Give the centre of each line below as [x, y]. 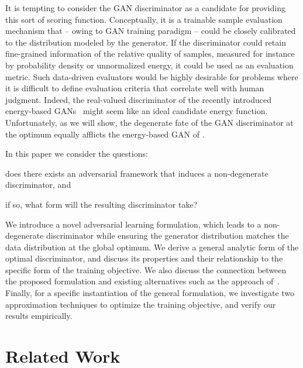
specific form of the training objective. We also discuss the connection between [146, 269]
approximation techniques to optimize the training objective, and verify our [141, 304]
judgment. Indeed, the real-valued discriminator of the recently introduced [138, 99]
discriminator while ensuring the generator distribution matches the [168, 235]
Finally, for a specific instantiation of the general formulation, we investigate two [150, 293]
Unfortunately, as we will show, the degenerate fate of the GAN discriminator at [149, 122]
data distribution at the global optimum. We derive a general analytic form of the [152, 247]
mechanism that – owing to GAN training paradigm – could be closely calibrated [151, 31]
